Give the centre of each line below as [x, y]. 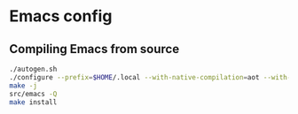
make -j [24, 86]
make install [33, 102]
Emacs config [61, 16]
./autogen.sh [33, 69]
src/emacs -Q [33, 94]
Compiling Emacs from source [94, 49]
